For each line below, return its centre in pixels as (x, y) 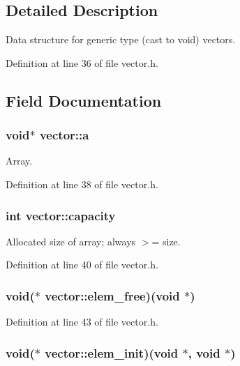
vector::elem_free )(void (112, 295)
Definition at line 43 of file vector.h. (82, 322)
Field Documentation (84, 100)
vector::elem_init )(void (112, 352)
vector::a (64, 135)
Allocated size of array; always (71, 241)
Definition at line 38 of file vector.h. (82, 184)
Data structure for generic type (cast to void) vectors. (121, 39)
